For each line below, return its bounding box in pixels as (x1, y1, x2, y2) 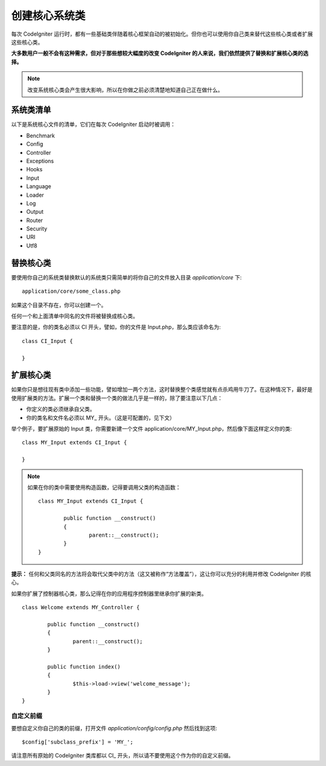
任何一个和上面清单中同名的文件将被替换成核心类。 (11, 312, 138, 319)
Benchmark (26, 132, 56, 139)
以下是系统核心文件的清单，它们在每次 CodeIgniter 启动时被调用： (11, 121, 176, 128)
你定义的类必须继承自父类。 (26, 405, 95, 413)
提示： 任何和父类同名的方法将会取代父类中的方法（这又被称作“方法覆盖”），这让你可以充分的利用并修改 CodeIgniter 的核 (11, 571, 312, 578)
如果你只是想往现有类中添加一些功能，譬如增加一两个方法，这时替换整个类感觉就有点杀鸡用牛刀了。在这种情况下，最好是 (11, 386, 313, 393)
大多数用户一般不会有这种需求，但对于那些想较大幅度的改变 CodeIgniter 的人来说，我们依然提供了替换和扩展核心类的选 (11, 50, 309, 57)
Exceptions (26, 157, 54, 165)
